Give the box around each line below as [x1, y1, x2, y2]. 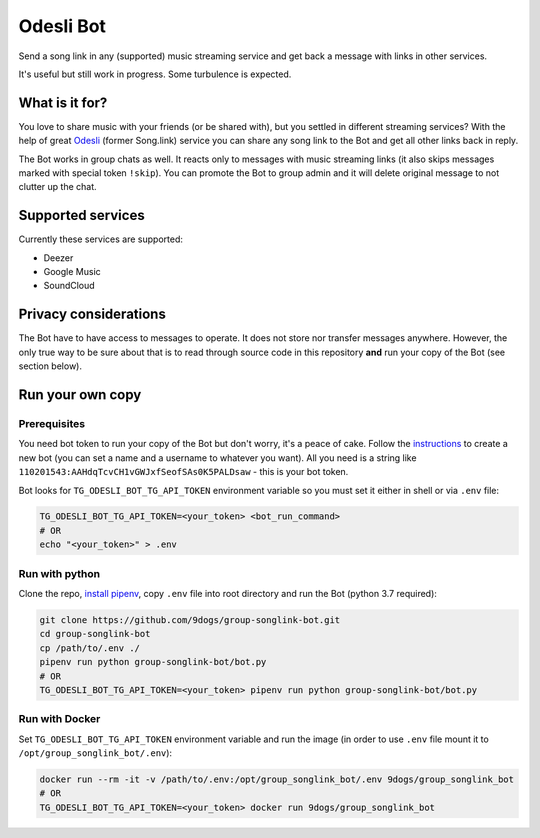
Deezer [43, 251, 74, 264]
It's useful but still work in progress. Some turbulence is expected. [18, 68, 292, 80]
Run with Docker [18, 712, 101, 726]
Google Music [43, 266, 102, 278]
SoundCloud [43, 280, 95, 292]
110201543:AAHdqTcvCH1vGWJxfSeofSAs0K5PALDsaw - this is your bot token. [18, 466, 349, 478]
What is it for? [18, 94, 108, 111]
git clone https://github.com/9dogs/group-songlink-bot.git [39, 614, 341, 625]
